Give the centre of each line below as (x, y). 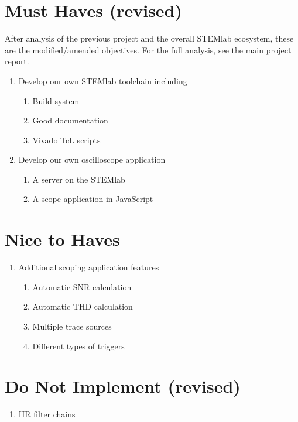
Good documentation (70, 120)
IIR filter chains (47, 414)
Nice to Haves (62, 239)
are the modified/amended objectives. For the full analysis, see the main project (148, 49)
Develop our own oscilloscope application (92, 159)
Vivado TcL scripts (66, 140)
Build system (56, 100)
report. (17, 61)
